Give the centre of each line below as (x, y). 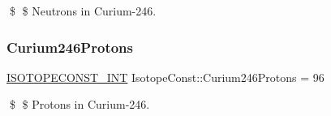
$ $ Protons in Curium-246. (80, 104)
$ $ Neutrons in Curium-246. (83, 11)
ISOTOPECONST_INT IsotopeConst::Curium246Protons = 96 (165, 77)
